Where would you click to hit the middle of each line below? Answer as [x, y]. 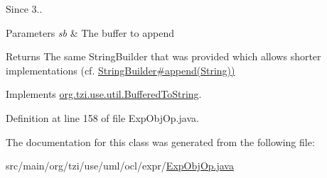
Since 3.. [24, 9]
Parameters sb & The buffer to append [90, 32]
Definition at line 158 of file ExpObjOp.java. [102, 117]
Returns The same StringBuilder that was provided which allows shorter [163, 56]
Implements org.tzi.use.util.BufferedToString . [104, 94]
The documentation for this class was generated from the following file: [160, 141]
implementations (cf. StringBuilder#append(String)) [120, 70]
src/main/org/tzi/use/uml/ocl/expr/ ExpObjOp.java [120, 166]
